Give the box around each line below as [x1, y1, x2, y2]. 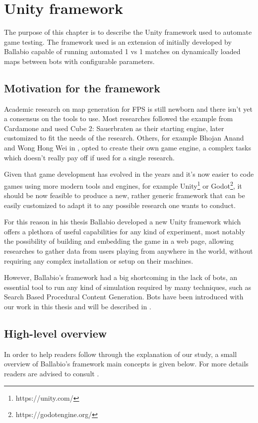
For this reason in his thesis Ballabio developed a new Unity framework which [4, 216, 241, 227]
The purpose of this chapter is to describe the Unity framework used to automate [4, 27, 252, 37]
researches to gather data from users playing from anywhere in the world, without [4, 246, 253, 256]
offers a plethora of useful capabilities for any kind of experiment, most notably [4, 226, 245, 236]
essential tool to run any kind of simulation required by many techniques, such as [4, 282, 251, 292]
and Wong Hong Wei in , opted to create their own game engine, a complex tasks [4, 142, 251, 153]
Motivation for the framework [4, 80, 161, 95]
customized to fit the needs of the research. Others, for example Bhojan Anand [4, 133, 244, 143]
